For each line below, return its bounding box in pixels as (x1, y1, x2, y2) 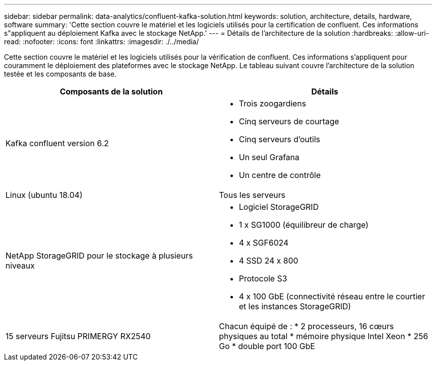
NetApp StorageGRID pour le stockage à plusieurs (5, 251, 193, 261)
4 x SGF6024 (239, 238, 289, 248)
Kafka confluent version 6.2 (5, 138, 109, 148)
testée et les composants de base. (4, 70, 117, 78)
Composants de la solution (60, 87, 163, 96)
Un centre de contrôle (239, 170, 321, 180)
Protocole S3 (239, 274, 287, 283)
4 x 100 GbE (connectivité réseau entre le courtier (239, 291, 425, 301)
